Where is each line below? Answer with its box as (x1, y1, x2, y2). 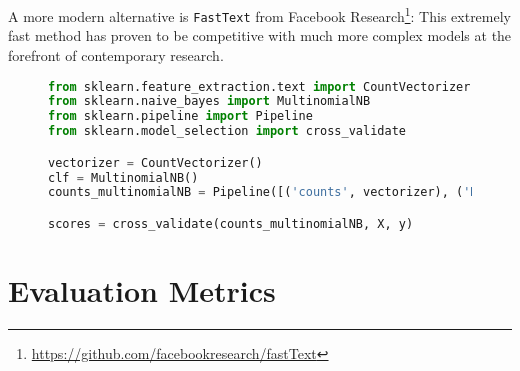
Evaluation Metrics (8, 270, 276, 310)
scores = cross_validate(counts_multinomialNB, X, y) (48, 216, 414, 231)
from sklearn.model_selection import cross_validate (48, 124, 406, 139)
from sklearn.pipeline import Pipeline (48, 109, 313, 124)
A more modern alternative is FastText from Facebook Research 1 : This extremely (8, 3, 511, 26)
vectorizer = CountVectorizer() (48, 155, 263, 170)
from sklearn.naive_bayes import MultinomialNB (48, 94, 371, 109)
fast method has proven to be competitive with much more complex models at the (8, 25, 512, 46)
